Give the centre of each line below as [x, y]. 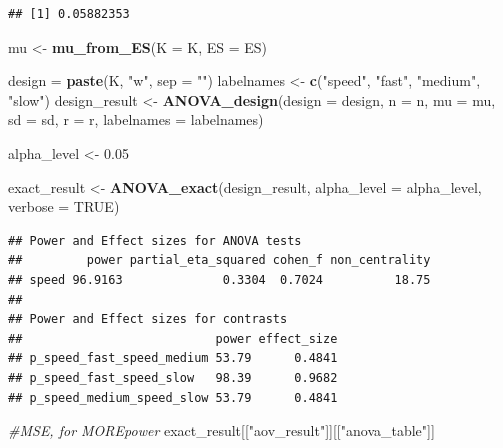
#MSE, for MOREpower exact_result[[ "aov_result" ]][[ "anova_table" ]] [221, 430]
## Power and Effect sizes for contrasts [148, 319]
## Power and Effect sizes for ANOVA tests [155, 240]
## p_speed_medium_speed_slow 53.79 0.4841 [173, 397]
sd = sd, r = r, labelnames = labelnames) [136, 119]
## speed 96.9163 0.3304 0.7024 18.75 [219, 279]
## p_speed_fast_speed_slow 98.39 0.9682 [173, 377]
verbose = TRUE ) [64, 206]
